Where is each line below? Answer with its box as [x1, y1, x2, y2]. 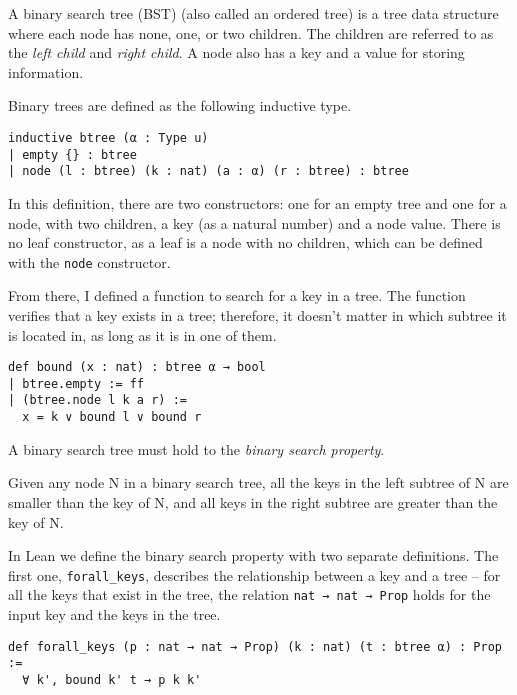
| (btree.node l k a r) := [8, 393, 187, 408]
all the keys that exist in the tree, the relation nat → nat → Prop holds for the [8, 584, 491, 605]
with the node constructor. [8, 251, 171, 272]
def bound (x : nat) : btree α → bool [8, 360, 266, 375]
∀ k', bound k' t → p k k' [22, 672, 202, 687]
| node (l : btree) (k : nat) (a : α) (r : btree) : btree [8, 164, 409, 179]
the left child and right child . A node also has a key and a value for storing [8, 42, 465, 63]
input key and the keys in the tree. [8, 604, 221, 625]
